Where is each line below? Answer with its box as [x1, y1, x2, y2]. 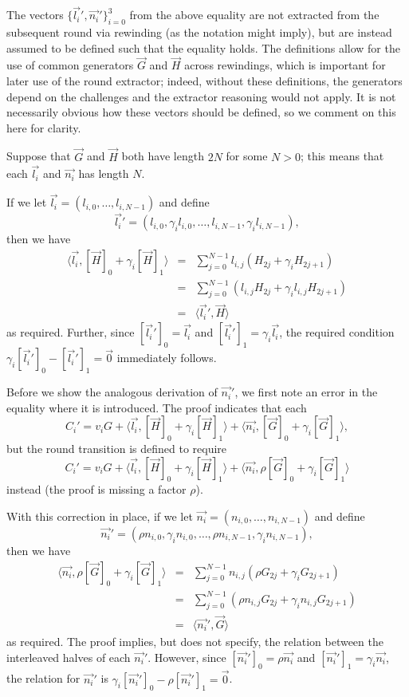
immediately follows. [116, 349, 217, 366]
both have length [121, 148, 204, 164]
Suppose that [6, 148, 71, 164]
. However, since [147, 648, 226, 665]
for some [226, 148, 268, 164]
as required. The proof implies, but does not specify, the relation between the [6, 633, 383, 650]
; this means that [300, 148, 384, 164]
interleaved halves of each [6, 648, 131, 665]
